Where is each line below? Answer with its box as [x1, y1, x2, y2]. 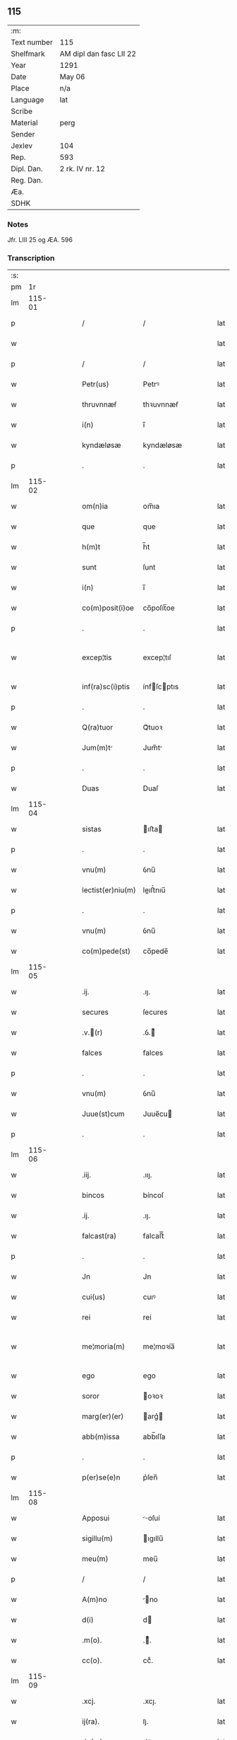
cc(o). [82, 1656, 102, 1666]
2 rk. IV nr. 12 [59, 163, 106, 173]
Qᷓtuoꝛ [142, 722, 163, 732]
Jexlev [11, 141, 33, 151]
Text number [11, 37, 53, 47]
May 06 [59, 71, 85, 81]
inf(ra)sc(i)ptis [82, 682, 130, 692]
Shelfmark [11, 49, 45, 59]
